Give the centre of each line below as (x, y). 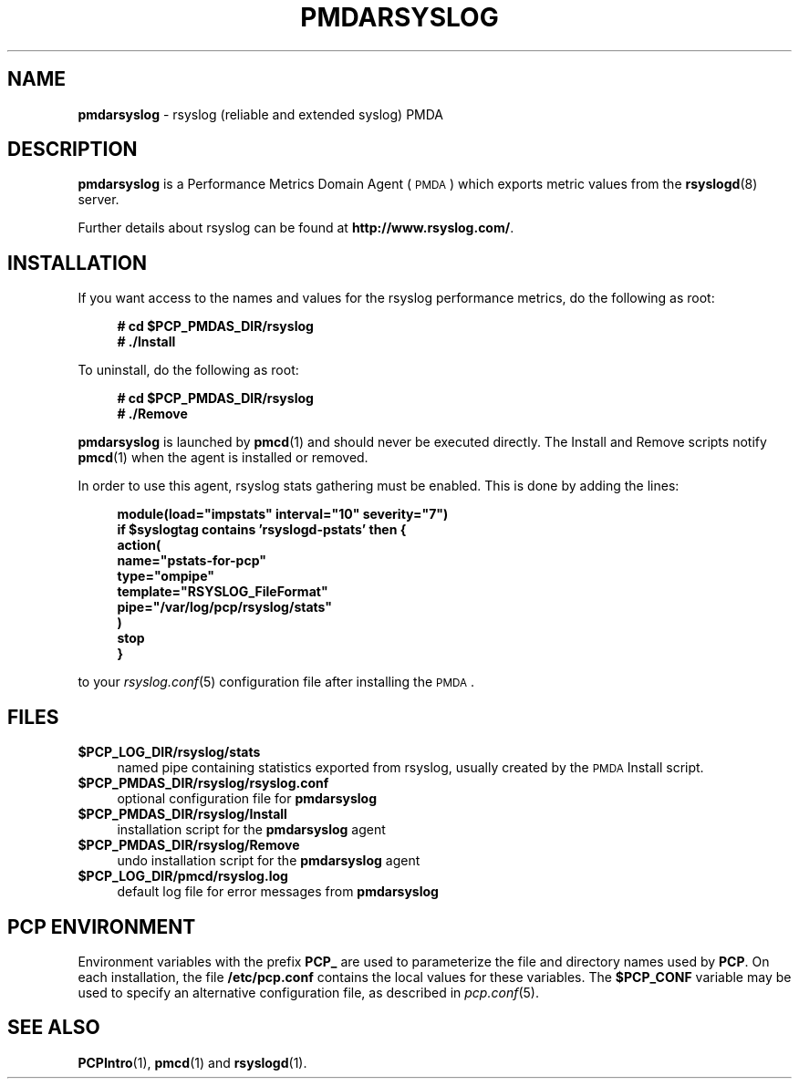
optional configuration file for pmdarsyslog (247, 799)
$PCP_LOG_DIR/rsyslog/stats (169, 752)
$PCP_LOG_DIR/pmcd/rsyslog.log (183, 876)
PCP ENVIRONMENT (102, 926)
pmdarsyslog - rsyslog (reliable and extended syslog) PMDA (260, 114)
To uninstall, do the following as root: (188, 370)
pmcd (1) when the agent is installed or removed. (223, 458)
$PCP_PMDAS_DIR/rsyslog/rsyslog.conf (203, 783)
